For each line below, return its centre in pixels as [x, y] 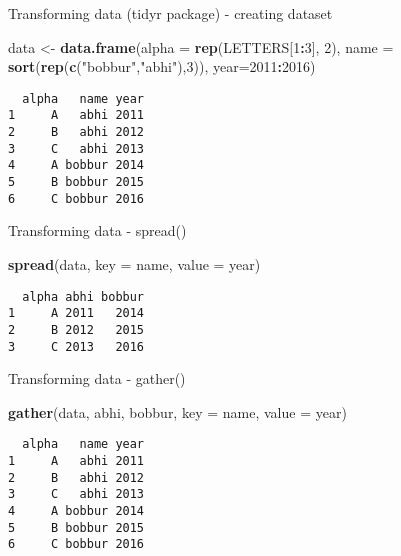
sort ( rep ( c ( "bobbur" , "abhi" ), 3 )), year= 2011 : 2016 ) [162, 66]
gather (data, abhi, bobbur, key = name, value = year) [177, 411]
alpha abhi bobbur [83, 296]
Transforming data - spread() [97, 230]
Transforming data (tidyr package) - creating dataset [170, 13]
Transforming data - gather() [97, 378]
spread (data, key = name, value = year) [134, 263]
